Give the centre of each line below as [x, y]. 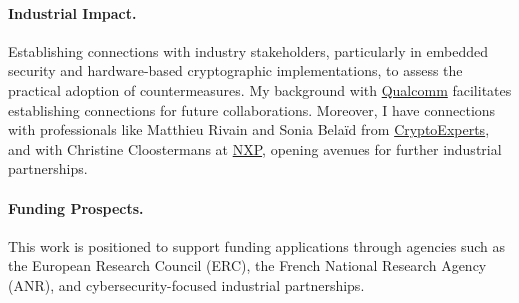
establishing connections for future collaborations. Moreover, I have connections [252, 109]
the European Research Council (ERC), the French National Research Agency [247, 265]
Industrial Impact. [72, 12]
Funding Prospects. [76, 207]
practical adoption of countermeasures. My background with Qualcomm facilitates [260, 89]
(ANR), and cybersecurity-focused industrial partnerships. [186, 284]
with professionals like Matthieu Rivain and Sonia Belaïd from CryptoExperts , [249, 129]
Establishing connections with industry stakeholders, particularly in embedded [248, 50]
